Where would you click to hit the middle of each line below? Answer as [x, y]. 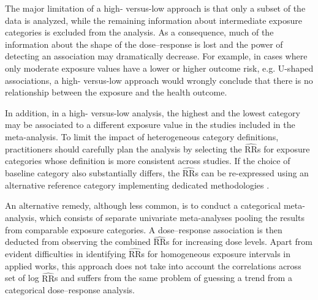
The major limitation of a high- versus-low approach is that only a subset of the [155, 8]
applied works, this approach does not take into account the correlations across [153, 265]
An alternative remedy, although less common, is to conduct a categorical [143, 205]
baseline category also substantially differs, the [93, 173]
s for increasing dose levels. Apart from [239, 242]
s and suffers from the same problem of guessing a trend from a [173, 278]
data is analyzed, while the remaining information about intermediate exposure [153, 20]
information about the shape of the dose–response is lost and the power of [144, 44]
